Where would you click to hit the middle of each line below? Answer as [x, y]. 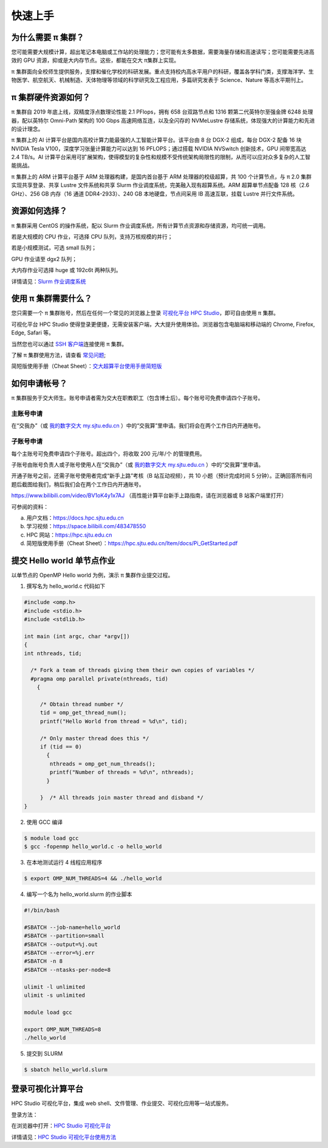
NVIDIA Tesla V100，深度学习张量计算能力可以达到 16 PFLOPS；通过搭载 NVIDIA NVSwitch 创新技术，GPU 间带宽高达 [159, 148]
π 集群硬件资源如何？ [51, 97]
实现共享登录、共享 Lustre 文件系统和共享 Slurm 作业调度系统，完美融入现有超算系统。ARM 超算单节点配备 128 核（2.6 [160, 185]
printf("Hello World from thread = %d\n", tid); [114, 721]
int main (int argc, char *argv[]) [77, 636]
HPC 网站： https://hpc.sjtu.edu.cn [69, 535]
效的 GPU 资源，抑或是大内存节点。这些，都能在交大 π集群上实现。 [95, 60]
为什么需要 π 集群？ [48, 37]
